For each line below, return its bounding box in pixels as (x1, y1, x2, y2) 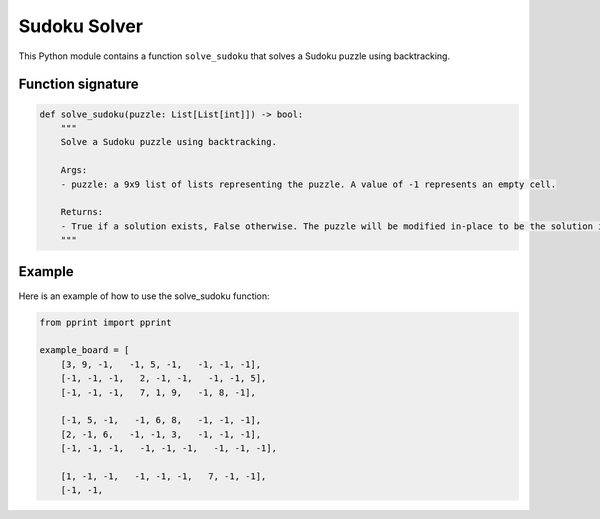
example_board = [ (39, 345, 130, 356)
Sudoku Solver (18, 15, 144, 37)
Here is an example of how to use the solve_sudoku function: (18, 290, 270, 302)
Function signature (18, 76, 139, 93)
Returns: (60, 206, 104, 218)
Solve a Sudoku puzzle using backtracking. (60, 136, 277, 148)
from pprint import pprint (39, 316, 172, 328)
